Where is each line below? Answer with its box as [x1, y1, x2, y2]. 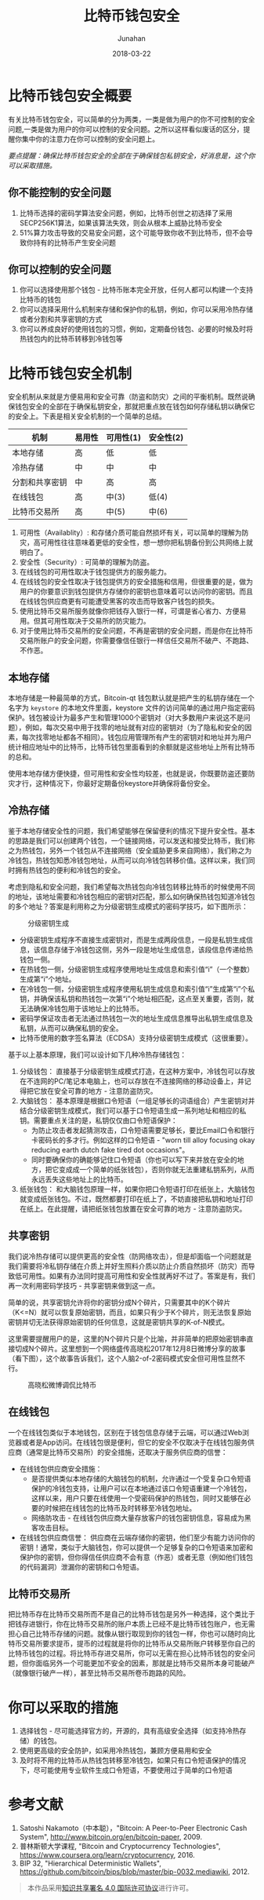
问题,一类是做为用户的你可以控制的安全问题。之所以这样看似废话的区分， [8, 124, 244, 133]
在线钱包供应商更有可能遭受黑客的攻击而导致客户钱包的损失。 [19, 597, 219, 606]
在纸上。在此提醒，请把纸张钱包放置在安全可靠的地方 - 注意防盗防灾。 [19, 1204, 247, 1213]
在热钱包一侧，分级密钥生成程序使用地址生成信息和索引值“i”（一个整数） [19, 964, 255, 974]
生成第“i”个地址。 [19, 974, 76, 984]
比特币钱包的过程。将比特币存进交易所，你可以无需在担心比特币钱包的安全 [8, 1649, 248, 1658]
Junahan [117, 33, 146, 43]
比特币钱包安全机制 [8, 364, 132, 382]
